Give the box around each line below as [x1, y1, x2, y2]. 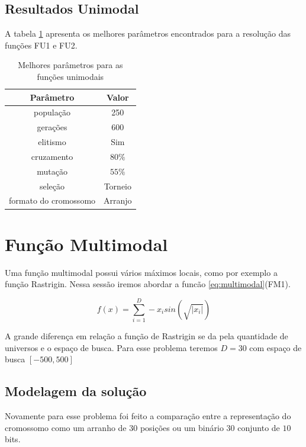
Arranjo [104, 194, 132, 207]
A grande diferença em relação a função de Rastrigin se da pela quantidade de [5, 330, 288, 342]
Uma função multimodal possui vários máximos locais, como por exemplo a [5, 266, 278, 278]
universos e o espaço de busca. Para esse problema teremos [5, 341, 218, 353]
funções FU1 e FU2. [5, 38, 78, 51]
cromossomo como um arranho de [5, 421, 127, 433]
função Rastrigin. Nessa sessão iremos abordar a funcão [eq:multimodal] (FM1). [5, 278, 291, 290]
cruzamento [31, 150, 73, 162]
